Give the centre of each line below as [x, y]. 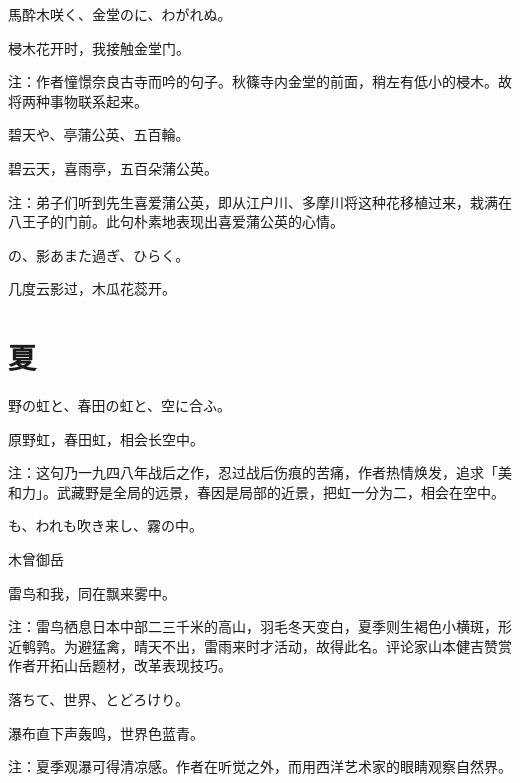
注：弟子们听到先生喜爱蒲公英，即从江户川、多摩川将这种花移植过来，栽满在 [260, 201]
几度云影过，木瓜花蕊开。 [92, 288]
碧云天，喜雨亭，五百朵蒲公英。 [113, 167]
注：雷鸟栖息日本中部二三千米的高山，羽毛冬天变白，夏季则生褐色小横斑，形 [260, 626]
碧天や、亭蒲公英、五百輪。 [99, 134]
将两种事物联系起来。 [78, 100]
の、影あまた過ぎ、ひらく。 [99, 254]
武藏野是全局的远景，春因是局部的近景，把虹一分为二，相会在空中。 [280, 491]
